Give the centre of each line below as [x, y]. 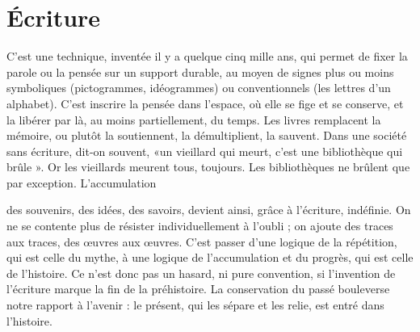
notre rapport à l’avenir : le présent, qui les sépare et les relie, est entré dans [195, 305]
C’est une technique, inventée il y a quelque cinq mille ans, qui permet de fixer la [207, 56]
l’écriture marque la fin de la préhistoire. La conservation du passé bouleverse [198, 289]
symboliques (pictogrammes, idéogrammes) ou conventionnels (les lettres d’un [199, 88]
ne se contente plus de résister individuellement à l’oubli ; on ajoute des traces [200, 226]
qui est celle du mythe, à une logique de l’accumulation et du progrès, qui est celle [210, 257]
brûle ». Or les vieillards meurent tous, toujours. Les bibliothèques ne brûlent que [208, 167]
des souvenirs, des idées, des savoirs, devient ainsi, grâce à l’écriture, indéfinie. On [209, 210]
